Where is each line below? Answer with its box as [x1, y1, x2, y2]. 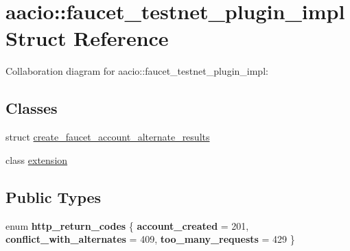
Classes [5, 97, 58, 119]
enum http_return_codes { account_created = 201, [5, 218, 249, 232]
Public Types [5, 186, 102, 207]
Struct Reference [5, 24, 169, 52]
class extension [5, 152, 68, 167]
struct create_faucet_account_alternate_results [5, 130, 210, 144]
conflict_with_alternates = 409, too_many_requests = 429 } [5, 232, 295, 246]
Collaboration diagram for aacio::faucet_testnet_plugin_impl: [5, 64, 268, 78]
